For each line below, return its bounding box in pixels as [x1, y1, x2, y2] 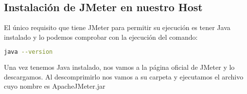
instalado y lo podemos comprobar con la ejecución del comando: [4, 31, 198, 42]
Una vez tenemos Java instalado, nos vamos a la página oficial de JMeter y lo [4, 62, 235, 72]
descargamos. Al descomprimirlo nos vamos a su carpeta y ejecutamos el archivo [4, 71, 244, 81]
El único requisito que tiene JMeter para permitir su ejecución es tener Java [4, 22, 230, 32]
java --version [4, 48, 53, 56]
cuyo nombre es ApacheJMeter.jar [4, 81, 106, 91]
